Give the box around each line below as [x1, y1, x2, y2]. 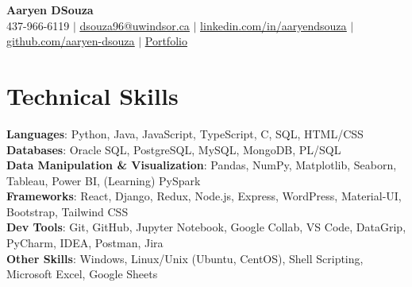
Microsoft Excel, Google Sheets [6, 266, 158, 282]
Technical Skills [6, 79, 179, 111]
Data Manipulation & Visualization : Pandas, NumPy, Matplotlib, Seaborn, [6, 157, 397, 173]
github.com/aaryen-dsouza [6, 33, 135, 49]
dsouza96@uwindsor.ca [79, 17, 190, 33]
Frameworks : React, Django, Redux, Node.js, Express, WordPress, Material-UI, [6, 188, 402, 204]
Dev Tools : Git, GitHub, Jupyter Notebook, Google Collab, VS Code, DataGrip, [6, 219, 406, 235]
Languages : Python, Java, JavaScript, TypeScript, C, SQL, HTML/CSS [6, 125, 364, 142]
